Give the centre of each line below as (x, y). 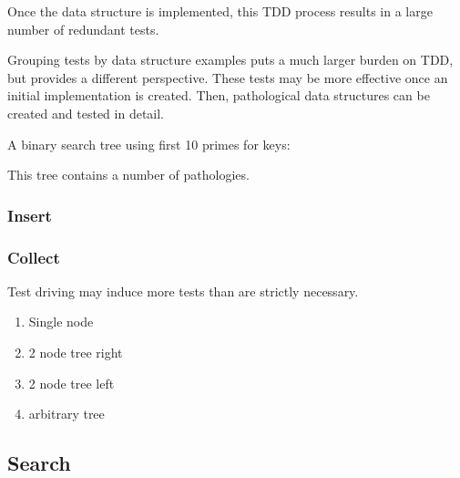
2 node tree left (72, 383)
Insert (30, 215)
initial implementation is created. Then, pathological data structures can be (219, 95)
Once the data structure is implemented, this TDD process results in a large (220, 11)
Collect (34, 257)
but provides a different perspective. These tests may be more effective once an (228, 77)
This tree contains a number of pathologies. (128, 175)
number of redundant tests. (83, 29)
